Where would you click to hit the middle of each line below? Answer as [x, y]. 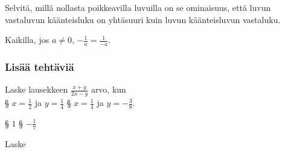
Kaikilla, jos [27, 40]
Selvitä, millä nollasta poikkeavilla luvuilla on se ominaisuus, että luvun [138, 7]
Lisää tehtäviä [40, 66]
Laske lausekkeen [37, 89]
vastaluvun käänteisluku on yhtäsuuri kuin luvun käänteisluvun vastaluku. [143, 19]
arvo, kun [108, 89]
